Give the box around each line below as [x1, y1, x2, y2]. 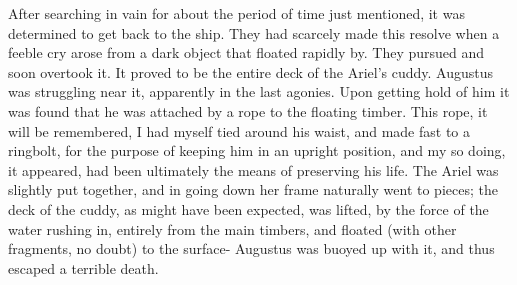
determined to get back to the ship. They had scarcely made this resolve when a [8, 22, 500, 43]
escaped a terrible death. [8, 257, 159, 278]
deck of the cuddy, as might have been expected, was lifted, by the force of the [8, 198, 489, 219]
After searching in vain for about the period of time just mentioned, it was [8, 3, 465, 23]
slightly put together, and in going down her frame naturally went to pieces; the [8, 179, 498, 200]
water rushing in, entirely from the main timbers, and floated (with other [8, 218, 457, 239]
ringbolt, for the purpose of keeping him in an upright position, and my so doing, [8, 140, 506, 161]
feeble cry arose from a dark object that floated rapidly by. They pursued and [8, 42, 485, 63]
